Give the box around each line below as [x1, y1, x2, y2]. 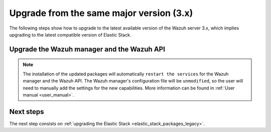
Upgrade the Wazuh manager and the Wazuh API [9, 45, 166, 53]
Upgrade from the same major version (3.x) [9, 7, 193, 18]
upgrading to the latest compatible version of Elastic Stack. [9, 31, 131, 37]
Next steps [9, 107, 44, 116]
